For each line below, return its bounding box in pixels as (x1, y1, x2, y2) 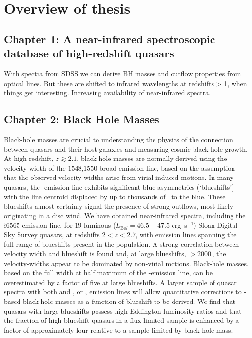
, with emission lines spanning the (136, 229, 237, 239)
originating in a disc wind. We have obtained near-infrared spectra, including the (4, 210, 246, 220)
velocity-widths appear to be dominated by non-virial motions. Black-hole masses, (4, 258, 249, 268)
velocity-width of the (4, 162, 66, 173)
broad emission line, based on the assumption (99, 162, 235, 173)
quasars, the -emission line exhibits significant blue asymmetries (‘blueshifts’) (4, 181, 234, 192)
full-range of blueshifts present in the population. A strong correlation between (4, 239, 239, 249)
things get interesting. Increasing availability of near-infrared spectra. (4, 88, 211, 98)
